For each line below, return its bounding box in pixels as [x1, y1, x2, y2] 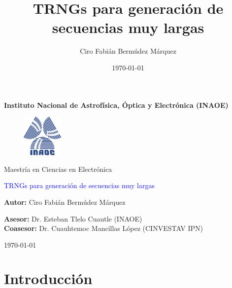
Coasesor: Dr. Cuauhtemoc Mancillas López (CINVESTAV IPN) [4, 223, 203, 233]
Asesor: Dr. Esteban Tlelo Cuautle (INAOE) [4, 213, 142, 224]
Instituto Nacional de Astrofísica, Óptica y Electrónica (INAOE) [4, 99, 229, 110]
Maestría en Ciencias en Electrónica [4, 163, 112, 174]
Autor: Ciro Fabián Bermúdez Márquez [4, 196, 126, 207]
